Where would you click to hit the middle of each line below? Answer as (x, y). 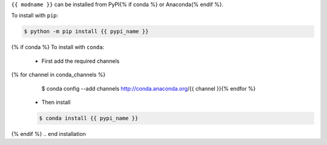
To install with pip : (35, 16)
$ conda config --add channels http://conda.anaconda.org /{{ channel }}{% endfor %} (149, 88)
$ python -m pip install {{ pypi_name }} (86, 31)
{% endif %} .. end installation (48, 134)
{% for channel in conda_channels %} (58, 75)
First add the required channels (81, 61)
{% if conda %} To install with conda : (58, 47)
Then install (56, 102)
